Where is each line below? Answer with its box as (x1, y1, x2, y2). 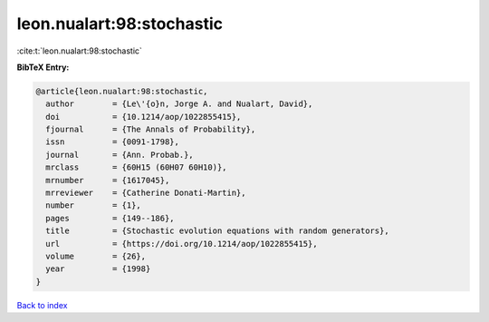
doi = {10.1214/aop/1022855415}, (45, 112, 242, 122)
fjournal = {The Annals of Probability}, (45, 124, 256, 135)
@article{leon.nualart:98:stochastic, (35, 86, 208, 96)
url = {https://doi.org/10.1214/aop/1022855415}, (45, 239, 318, 249)
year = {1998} (45, 264, 151, 274)
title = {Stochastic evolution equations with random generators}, (45, 226, 389, 236)
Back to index (16, 299, 68, 310)
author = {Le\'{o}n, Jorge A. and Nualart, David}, (45, 99, 313, 109)
